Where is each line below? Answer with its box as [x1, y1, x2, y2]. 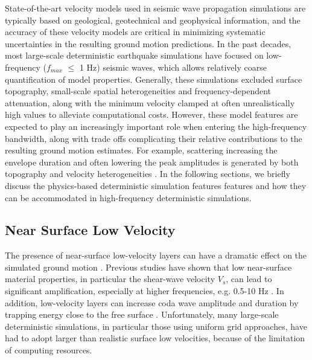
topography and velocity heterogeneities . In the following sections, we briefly [5, 167, 290, 180]
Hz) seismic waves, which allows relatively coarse [86, 60, 267, 73]
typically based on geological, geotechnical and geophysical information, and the [5, 13, 301, 26]
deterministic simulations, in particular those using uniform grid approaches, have [5, 320, 307, 332]
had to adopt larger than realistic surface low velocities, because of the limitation [5, 332, 305, 344]
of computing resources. [5, 344, 92, 356]
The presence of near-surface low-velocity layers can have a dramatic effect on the [5, 249, 307, 262]
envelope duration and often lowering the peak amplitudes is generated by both [5, 155, 299, 168]
